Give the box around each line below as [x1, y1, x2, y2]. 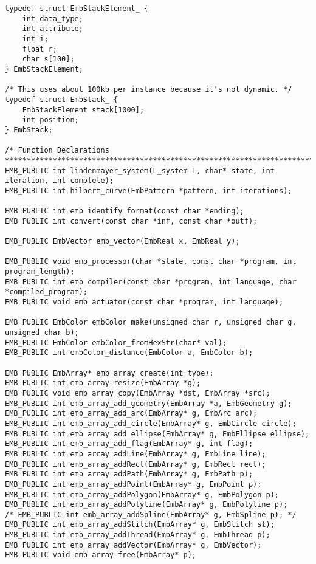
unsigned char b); [5, 328, 79, 337]
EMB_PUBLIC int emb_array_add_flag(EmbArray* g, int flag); [5, 439, 253, 449]
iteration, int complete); [5, 176, 114, 185]
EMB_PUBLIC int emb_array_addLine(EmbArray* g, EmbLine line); [5, 449, 266, 458]
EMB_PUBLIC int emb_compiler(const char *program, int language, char [5, 277, 297, 286]
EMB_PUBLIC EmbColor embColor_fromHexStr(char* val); [5, 338, 227, 347]
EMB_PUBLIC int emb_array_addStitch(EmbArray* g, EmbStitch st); [5, 520, 275, 529]
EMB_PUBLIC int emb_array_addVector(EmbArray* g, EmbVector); [5, 540, 262, 549]
